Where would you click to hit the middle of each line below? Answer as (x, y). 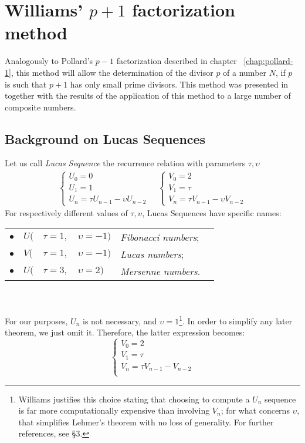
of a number (245, 72)
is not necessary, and (120, 320)
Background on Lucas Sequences (105, 138)
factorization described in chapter (177, 61)
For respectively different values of (66, 213)
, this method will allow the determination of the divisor (112, 72)
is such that (26, 84)
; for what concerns (255, 410)
